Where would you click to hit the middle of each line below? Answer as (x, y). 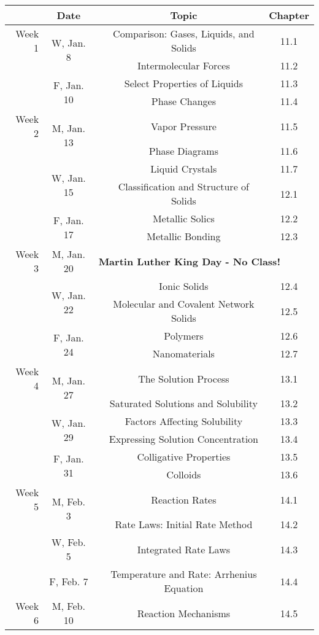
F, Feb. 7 (69, 581)
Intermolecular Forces (184, 65)
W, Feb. (68, 542)
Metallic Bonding (184, 236)
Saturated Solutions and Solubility (183, 403)
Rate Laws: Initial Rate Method (184, 524)
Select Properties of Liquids (183, 83)
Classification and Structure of (183, 186)
